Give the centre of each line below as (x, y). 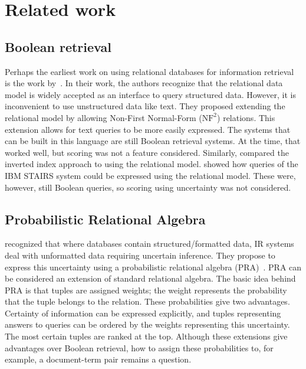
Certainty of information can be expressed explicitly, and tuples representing (143, 313)
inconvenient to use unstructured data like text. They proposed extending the (145, 106)
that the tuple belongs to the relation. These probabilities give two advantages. (147, 301)
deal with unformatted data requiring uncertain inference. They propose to (140, 255)
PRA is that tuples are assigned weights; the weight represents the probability (146, 290)
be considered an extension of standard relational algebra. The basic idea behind (150, 278)
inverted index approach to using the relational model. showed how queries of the (152, 164)
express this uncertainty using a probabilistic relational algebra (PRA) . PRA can (153, 267)
